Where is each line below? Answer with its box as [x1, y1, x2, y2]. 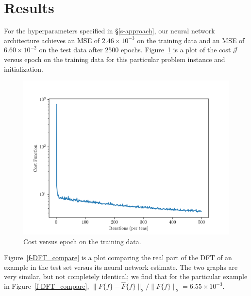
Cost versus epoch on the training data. [23, 236, 141, 246]
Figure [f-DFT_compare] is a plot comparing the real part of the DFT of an [4, 252, 232, 263]
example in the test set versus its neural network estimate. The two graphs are [4, 262, 238, 272]
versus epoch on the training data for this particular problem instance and [4, 54, 225, 64]
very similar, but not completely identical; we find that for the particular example [4, 271, 248, 281]
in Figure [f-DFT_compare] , [4, 281, 89, 291]
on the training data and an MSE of [137, 35, 245, 45]
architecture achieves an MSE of [4, 35, 100, 45]
